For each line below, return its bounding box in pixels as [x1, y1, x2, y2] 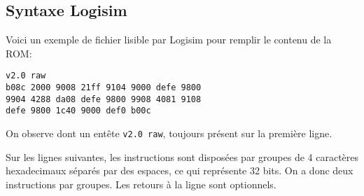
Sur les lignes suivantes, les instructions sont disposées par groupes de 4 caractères [6, 149, 359, 164]
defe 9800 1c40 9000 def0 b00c [6, 106, 151, 116]
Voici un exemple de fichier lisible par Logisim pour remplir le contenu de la [6, 32, 332, 47]
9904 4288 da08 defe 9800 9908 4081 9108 [6, 94, 202, 104]
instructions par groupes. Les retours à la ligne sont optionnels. [6, 176, 276, 191]
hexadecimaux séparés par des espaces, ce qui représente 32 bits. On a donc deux [6, 163, 353, 178]
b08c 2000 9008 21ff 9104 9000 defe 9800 [6, 83, 202, 93]
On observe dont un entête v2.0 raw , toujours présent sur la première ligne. [6, 126, 332, 141]
